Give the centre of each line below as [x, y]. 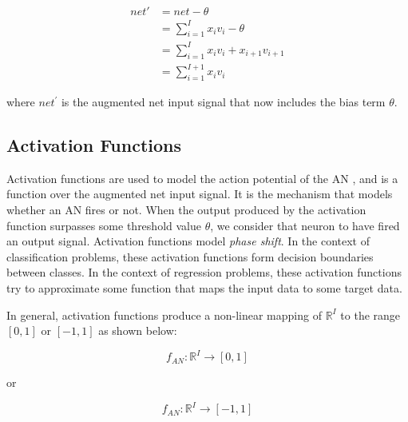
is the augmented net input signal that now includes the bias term [223, 102]
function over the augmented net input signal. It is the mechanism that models [200, 194]
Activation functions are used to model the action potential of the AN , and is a [202, 178]
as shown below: [138, 330]
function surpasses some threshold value [104, 225]
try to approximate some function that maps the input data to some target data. [204, 287]
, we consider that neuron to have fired [305, 225]
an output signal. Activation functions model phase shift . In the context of [188, 241]
